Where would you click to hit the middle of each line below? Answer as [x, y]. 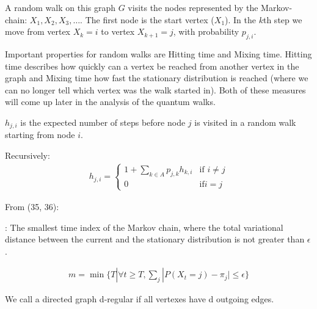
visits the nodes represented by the [193, 7]
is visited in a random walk [245, 122]
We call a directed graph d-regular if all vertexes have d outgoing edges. [140, 299]
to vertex [118, 31]
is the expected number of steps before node [103, 122]
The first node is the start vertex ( [150, 19]
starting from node [40, 135]
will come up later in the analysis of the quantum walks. [110, 102]
